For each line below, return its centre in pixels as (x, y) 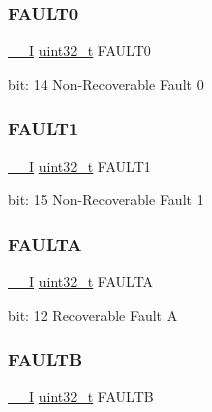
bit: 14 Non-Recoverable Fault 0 (106, 83)
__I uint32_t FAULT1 (79, 165)
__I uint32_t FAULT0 (79, 50)
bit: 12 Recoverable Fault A (93, 314)
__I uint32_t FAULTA (81, 281)
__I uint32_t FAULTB (81, 396)
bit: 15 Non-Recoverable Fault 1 (106, 199)
